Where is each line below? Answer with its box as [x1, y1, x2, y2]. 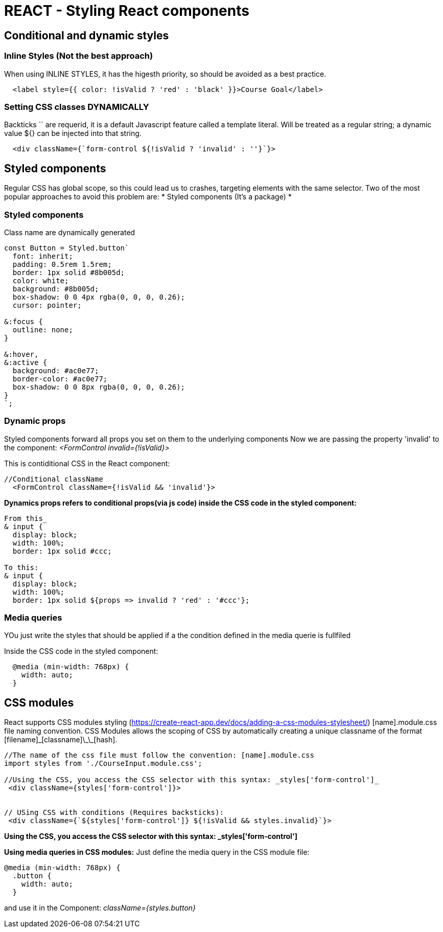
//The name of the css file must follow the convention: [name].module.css [4, 751, 314, 760]
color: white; [12, 276, 69, 285]
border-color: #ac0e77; [12, 374, 108, 383]
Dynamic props [4, 416, 66, 426]
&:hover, [4, 350, 39, 358]
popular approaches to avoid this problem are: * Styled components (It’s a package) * [4, 192, 292, 201]
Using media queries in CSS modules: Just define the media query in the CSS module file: [4, 848, 310, 857]
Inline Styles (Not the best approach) [4, 51, 153, 61]
